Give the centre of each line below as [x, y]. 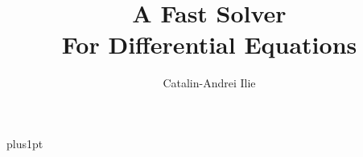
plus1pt [25, 143]
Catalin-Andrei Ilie [209, 83]
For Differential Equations [209, 44]
